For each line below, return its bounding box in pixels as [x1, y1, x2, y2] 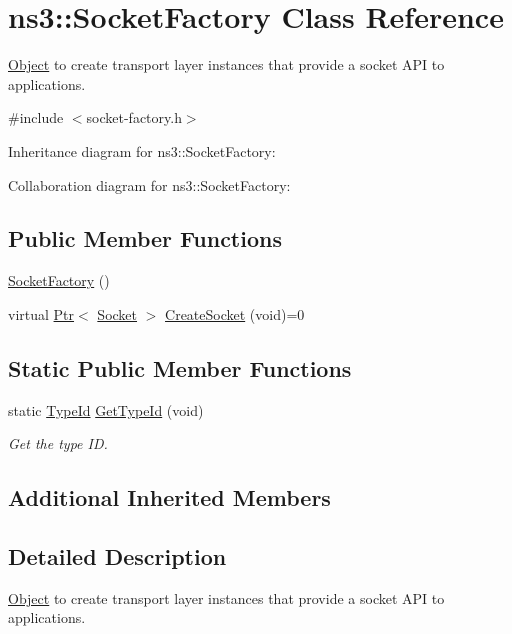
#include [8, 107, 64, 128]
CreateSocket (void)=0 [165, 303, 305, 324]
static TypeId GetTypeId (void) [8, 399, 204, 420]
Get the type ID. [8, 433, 108, 454]
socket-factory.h [86, 107, 182, 128]
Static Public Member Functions [8, 352, 352, 383]
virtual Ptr [8, 303, 75, 324]
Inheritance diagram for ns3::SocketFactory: [8, 140, 276, 161]
